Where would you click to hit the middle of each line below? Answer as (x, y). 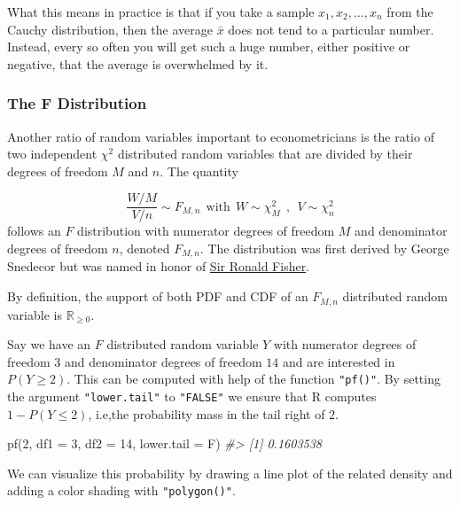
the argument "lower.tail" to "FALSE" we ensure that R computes (192, 396)
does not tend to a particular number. (331, 29)
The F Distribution (77, 103)
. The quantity (199, 171)
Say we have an (49, 344)
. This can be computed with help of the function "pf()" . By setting (253, 379)
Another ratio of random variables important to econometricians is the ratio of (221, 136)
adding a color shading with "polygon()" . (121, 490)
